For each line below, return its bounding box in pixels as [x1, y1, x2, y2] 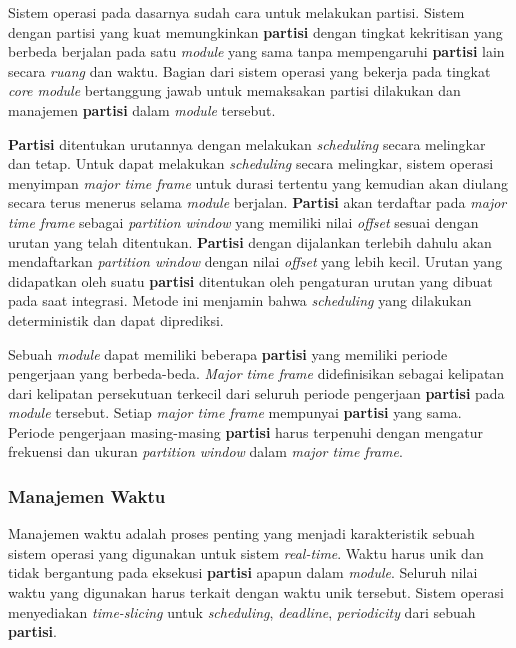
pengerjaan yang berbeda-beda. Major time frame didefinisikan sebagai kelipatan [8, 363, 505, 384]
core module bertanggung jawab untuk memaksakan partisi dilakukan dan [8, 80, 461, 101]
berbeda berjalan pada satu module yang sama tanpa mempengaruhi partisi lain [8, 41, 505, 62]
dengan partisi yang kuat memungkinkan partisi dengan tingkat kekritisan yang [8, 21, 503, 42]
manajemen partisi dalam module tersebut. [8, 99, 276, 120]
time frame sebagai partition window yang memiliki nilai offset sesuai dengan [8, 211, 479, 232]
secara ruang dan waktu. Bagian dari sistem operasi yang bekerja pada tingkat [8, 60, 491, 81]
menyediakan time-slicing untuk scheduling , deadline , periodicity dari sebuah [8, 601, 476, 622]
